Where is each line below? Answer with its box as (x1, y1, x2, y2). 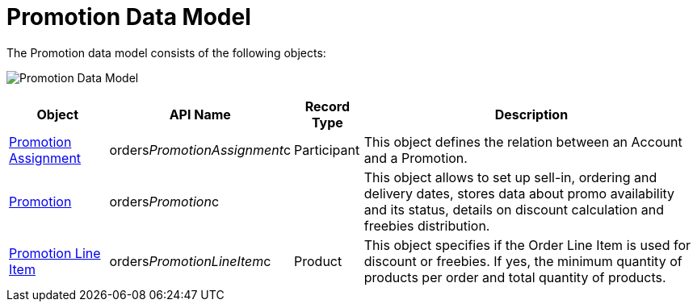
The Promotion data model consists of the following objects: (6, 45, 326, 60)
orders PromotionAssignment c (109, 141, 292, 158)
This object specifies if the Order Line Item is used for (363, 236, 691, 253)
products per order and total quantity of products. (363, 268, 666, 285)
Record (304, 98, 351, 114)
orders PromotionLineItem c (109, 252, 271, 269)
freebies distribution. (363, 217, 490, 234)
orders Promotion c (109, 193, 220, 210)
